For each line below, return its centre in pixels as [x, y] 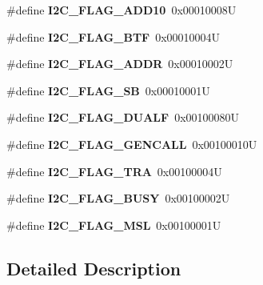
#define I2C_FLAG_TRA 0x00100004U [114, 171]
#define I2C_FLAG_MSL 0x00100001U [114, 225]
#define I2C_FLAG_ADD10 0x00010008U [122, 10]
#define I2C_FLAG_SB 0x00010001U [108, 90]
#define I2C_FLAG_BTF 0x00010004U [114, 36]
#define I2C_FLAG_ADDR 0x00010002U [120, 64]
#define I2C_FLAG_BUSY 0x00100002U [118, 198]
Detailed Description [94, 268]
